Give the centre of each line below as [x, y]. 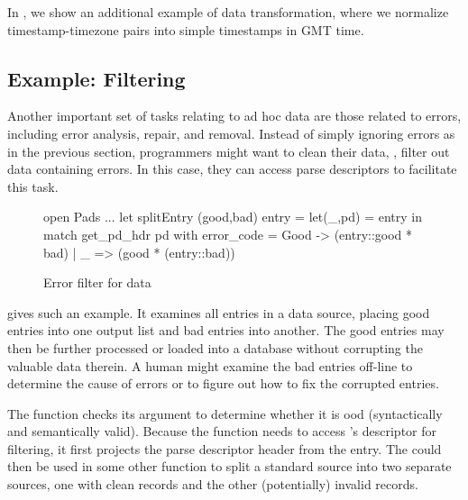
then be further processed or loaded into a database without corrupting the [215, 347]
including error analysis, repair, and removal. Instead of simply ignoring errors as [231, 133]
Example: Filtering [96, 78]
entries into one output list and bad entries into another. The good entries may [226, 330]
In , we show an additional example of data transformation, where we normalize [228, 12]
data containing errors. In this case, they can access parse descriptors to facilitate [232, 169]
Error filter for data [97, 282]
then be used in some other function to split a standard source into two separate [229, 466]
